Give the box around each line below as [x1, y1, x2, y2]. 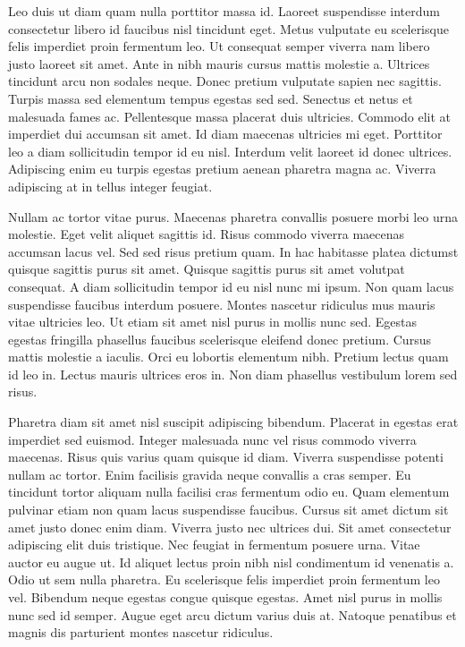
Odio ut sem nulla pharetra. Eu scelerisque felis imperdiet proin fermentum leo [8, 570, 440, 589]
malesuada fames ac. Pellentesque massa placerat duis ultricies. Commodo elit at [8, 106, 452, 125]
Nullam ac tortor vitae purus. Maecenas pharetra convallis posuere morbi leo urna [8, 207, 459, 226]
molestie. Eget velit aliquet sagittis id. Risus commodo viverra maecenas [8, 225, 405, 243]
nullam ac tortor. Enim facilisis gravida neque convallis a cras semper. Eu [8, 464, 411, 483]
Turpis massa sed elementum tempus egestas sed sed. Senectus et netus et [8, 89, 413, 107]
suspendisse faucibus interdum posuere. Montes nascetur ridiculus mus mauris [8, 294, 435, 313]
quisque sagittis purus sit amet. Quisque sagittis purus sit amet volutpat [8, 260, 405, 278]
